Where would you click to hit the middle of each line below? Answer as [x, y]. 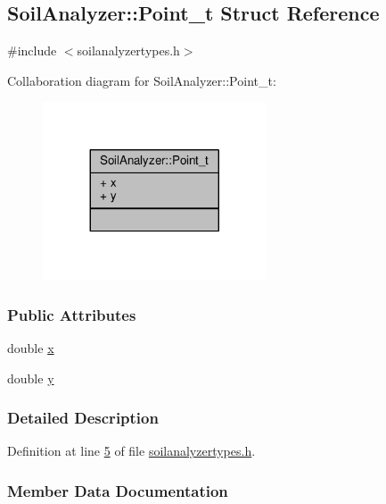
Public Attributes [72, 314]
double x [31, 348]
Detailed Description [83, 418]
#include [32, 50]
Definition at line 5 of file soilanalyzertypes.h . [131, 451]
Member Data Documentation [118, 490]
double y [31, 378]
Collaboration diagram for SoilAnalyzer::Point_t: [142, 80]
